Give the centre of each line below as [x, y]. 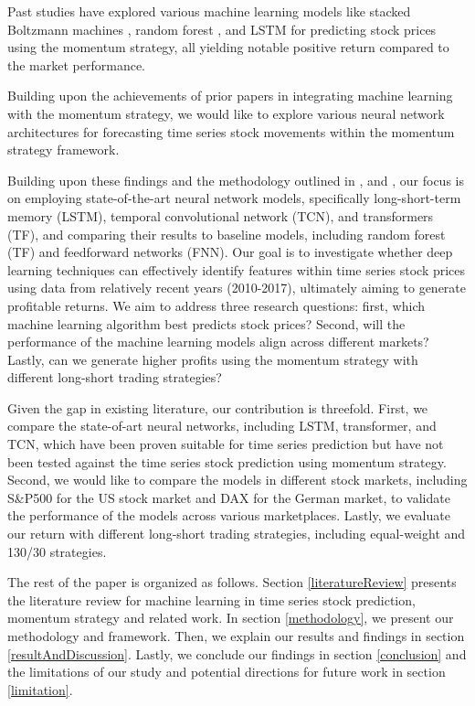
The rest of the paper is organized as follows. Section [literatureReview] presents [232, 582]
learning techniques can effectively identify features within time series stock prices [237, 269]
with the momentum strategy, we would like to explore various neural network [226, 113]
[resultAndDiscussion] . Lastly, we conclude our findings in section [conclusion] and [237, 653]
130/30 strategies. [57, 551]
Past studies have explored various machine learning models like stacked [209, 11]
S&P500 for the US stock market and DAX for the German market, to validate [229, 497]
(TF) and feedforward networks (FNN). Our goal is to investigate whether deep [230, 252]
